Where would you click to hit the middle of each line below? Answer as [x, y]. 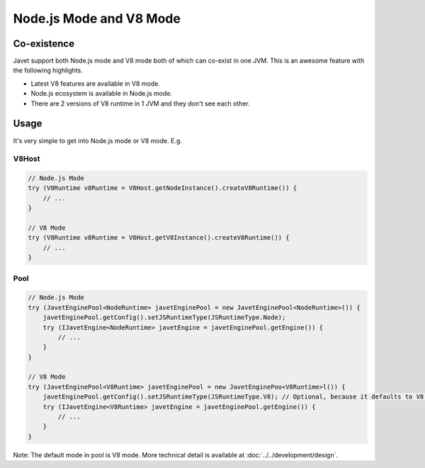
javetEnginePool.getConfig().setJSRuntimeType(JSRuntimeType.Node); [164, 318]
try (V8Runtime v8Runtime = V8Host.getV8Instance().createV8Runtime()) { [159, 238]
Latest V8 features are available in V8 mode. [96, 83]
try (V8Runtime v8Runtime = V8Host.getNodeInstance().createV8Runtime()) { [163, 188]
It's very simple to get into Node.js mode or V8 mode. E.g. [97, 140]
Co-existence [44, 44]
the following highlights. [48, 70]
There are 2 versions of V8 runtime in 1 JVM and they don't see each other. [141, 104]
